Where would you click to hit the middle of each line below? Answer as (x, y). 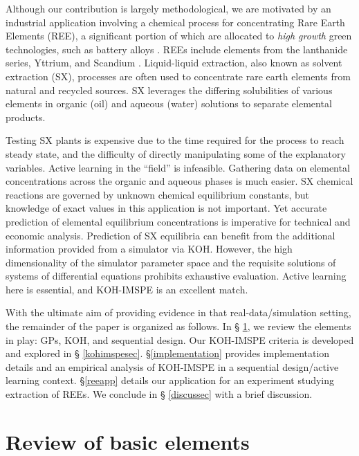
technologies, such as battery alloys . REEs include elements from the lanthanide (177, 49)
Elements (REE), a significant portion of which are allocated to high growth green (179, 36)
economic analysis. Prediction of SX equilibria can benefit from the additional (171, 235)
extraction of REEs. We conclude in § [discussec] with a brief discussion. (159, 394)
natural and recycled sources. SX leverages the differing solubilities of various (169, 90)
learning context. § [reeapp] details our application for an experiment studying (170, 380)
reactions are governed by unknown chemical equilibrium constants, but (158, 194)
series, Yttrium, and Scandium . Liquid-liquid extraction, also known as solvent (174, 63)
